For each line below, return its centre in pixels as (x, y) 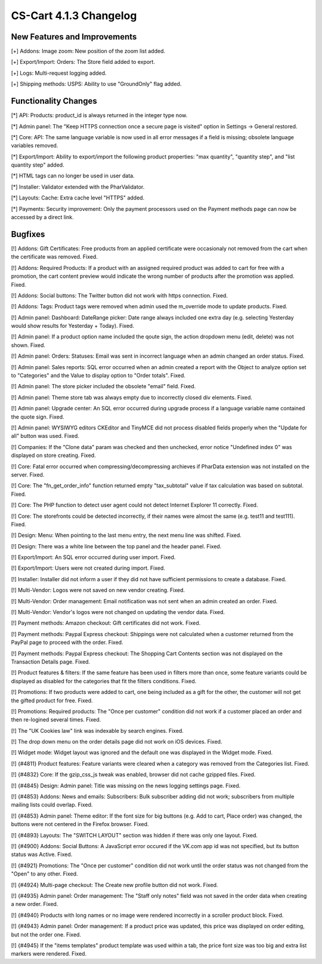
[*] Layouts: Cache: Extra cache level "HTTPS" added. (78, 198)
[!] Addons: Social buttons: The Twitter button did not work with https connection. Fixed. (119, 295)
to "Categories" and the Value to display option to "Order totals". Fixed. (98, 376)
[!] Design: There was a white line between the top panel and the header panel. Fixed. (116, 546)
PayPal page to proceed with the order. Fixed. (67, 643)
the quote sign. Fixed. (38, 417)
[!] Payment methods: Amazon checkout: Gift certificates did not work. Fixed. (106, 623)
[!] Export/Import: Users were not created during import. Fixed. (88, 568)
